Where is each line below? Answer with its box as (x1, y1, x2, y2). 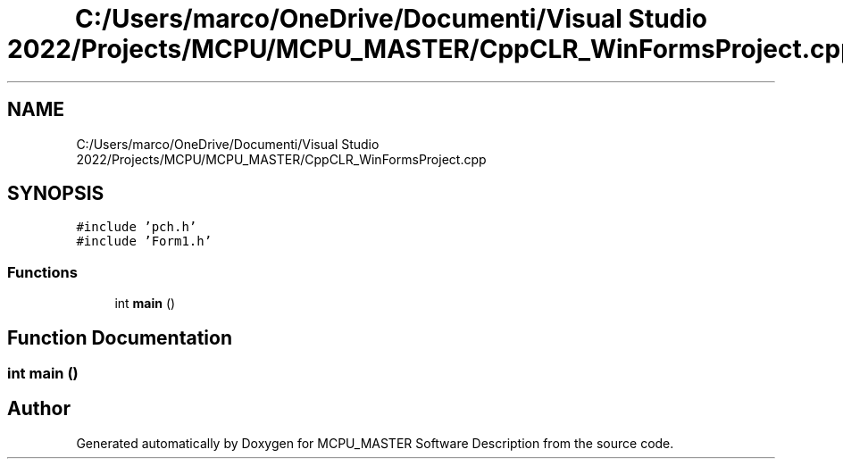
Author (7, 397, 71, 420)
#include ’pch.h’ (76, 220, 197, 235)
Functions (7, 262, 78, 281)
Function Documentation (7, 326, 232, 349)
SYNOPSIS (7, 182, 104, 205)
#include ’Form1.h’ (76, 234, 213, 249)
